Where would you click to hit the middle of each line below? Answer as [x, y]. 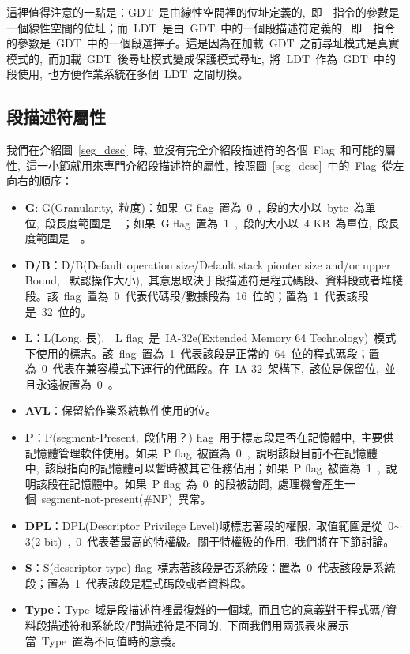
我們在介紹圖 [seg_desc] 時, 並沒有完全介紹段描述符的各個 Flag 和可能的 [196, 150]
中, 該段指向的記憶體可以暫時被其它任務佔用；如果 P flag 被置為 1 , [203, 468]
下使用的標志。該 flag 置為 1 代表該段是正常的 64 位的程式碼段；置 [202, 353]
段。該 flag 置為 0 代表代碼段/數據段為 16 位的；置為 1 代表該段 [197, 295]
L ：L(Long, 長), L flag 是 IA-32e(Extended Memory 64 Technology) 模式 [211, 338]
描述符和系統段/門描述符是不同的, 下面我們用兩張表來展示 [198, 625]
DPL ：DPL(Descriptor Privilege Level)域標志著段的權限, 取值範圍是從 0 [209, 526]
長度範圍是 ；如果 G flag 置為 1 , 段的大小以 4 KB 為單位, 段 [222, 222]
